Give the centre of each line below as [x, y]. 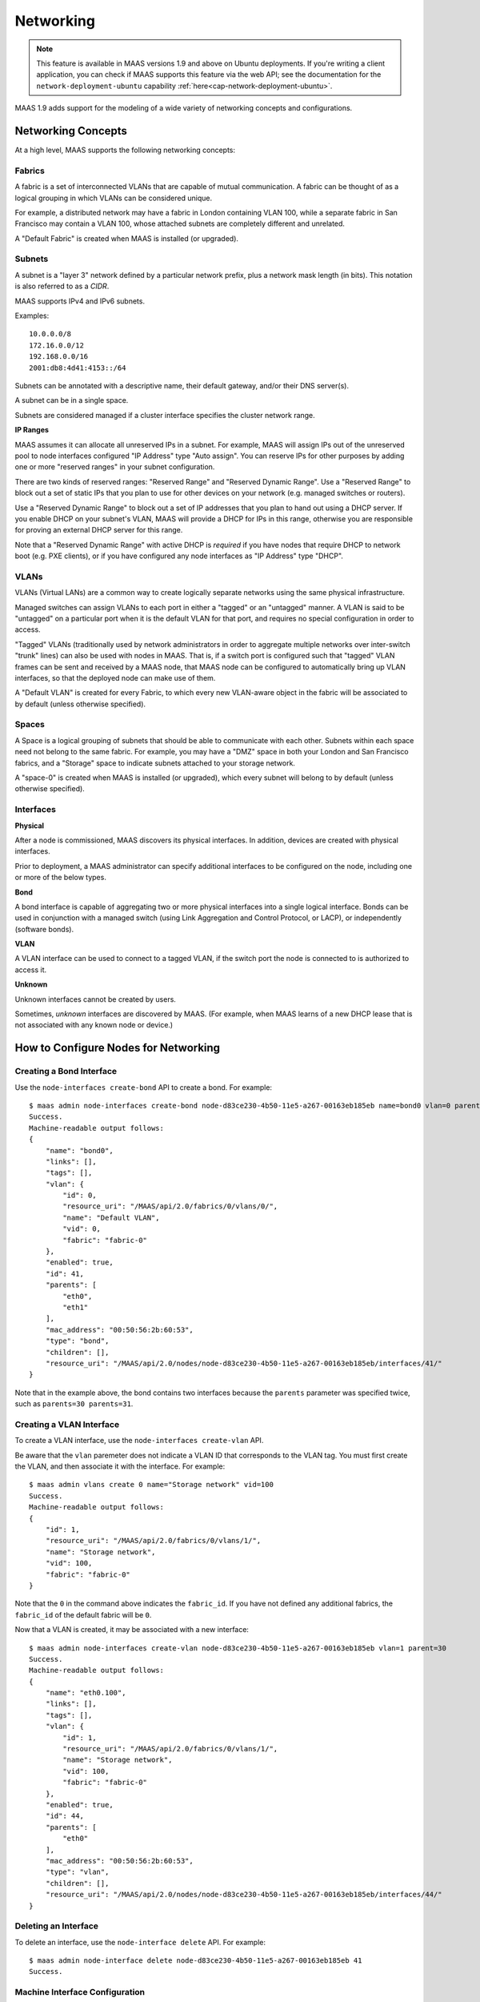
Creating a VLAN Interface [67, 1424]
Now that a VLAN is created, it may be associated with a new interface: [132, 1630]
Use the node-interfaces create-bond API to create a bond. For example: [143, 1087]
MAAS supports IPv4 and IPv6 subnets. [80, 301]
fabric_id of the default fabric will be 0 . [83, 1614]
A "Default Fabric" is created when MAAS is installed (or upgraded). [127, 238]
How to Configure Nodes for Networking [117, 1048]
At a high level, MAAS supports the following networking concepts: [125, 150]
